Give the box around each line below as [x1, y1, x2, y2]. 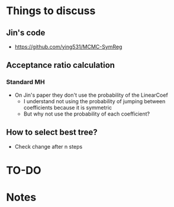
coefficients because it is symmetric [23, 104, 112, 111]
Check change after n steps [14, 143, 83, 150]
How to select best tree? [6, 127, 98, 137]
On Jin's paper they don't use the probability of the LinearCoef [14, 91, 169, 98]
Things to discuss [6, 4, 96, 18]
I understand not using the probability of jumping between [23, 97, 166, 104]
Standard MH [6, 78, 46, 86]
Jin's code [6, 28, 46, 38]
